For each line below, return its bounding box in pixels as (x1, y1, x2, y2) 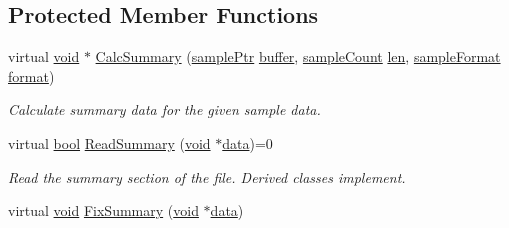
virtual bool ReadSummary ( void (8, 132, 211, 153)
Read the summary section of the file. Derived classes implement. (8, 166, 406, 187)
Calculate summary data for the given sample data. (8, 99, 321, 120)
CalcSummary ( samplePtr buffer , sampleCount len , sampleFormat (95, 46, 501, 67)
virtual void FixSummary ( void (8, 200, 199, 221)
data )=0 (222, 132, 273, 153)
